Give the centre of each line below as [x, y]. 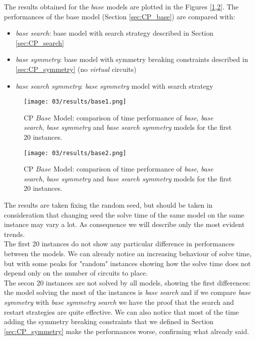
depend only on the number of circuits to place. [76, 273]
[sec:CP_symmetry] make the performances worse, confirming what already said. [127, 331]
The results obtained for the [46, 6]
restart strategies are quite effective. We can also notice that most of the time [122, 312]
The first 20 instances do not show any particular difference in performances [119, 244]
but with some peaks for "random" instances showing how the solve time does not [127, 263]
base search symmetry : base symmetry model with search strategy [114, 85]
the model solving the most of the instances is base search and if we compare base [127, 292]
